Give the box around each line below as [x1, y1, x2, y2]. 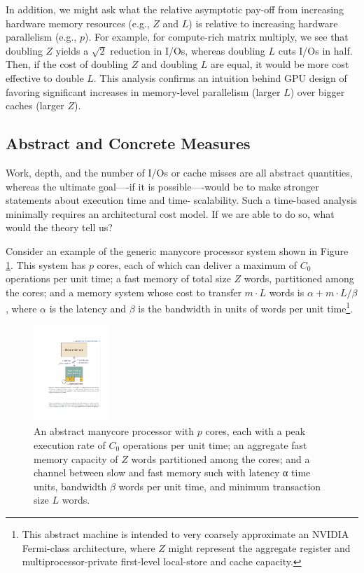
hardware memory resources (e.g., [6, 15, 150, 30]
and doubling [141, 57, 198, 71]
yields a [55, 43, 89, 57]
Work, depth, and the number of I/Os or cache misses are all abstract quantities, [6, 165, 353, 179]
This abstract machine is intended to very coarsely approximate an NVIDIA [22, 526, 349, 541]
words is [269, 284, 304, 299]
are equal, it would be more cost [211, 57, 349, 71]
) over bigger [290, 84, 345, 99]
